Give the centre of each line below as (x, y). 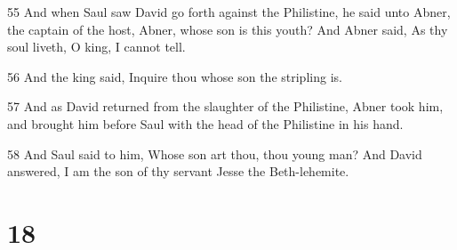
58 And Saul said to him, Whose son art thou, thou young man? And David (215, 153)
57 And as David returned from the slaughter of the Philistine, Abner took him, (225, 106)
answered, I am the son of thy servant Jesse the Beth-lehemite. (178, 171)
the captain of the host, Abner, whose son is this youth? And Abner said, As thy (228, 29)
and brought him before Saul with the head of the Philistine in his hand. (205, 123)
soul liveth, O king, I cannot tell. (96, 47)
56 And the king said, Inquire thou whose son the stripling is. (175, 76)
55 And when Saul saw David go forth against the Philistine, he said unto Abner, (229, 12)
